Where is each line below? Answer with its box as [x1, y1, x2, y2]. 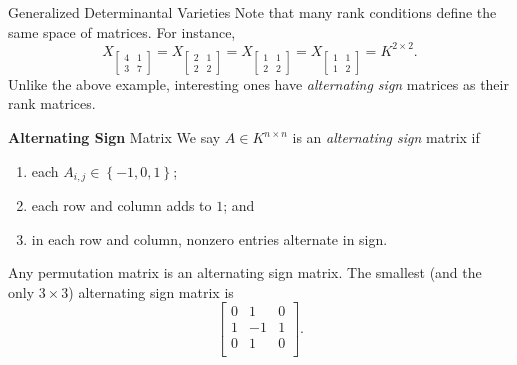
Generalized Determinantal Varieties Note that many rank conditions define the [8, 2, 497, 22]
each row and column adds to [31, 195, 212, 216]
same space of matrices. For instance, [8, 21, 236, 42]
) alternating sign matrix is [68, 281, 234, 302]
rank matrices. [8, 93, 96, 114]
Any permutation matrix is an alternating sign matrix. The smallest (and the [8, 262, 482, 283]
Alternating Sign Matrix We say [8, 127, 221, 148]
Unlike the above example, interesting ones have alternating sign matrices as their [8, 73, 509, 94]
